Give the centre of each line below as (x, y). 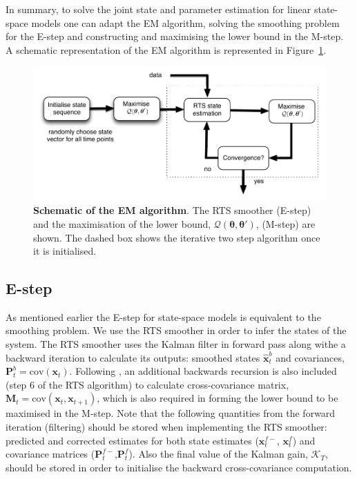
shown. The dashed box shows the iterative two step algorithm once (177, 237)
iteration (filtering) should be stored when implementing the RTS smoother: (166, 427)
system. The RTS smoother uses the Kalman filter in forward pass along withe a (176, 344)
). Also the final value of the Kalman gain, (218, 454)
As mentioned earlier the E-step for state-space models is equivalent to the (163, 316)
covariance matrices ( (50, 454)
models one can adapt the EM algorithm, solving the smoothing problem (185, 22)
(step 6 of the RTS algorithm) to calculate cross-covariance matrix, (147, 384)
